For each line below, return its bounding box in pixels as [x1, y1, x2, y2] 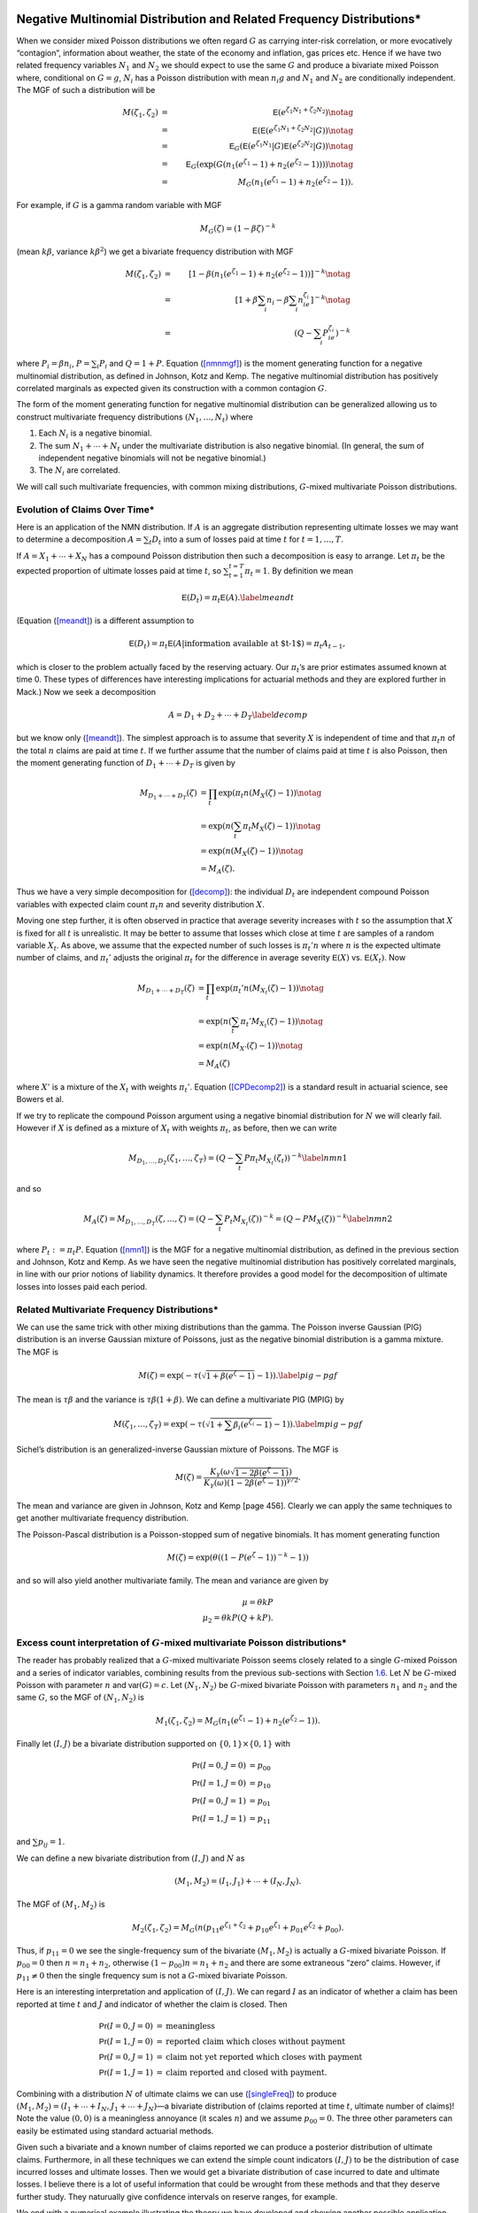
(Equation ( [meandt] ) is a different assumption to [16, 615, 195, 626]
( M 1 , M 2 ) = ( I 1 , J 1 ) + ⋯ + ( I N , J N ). [173, 1876, 302, 1888]
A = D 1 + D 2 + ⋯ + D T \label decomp [168, 709, 308, 721]
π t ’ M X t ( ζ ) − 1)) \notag [240, 1016, 323, 1029]
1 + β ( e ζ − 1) [205, 1369, 256, 1381]
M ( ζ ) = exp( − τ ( [138, 1370, 202, 1381]
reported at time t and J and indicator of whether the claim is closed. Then [16, 1999, 288, 2009]
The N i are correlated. [38, 465, 121, 478]
